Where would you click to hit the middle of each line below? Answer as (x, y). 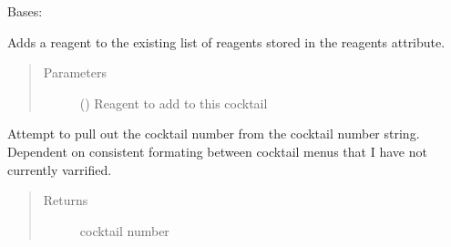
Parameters (75, 72)
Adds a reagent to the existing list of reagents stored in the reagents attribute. (226, 41)
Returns (66, 200)
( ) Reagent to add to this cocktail (174, 103)
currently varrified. (60, 169)
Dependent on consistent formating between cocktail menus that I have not (217, 151)
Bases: (25, 11)
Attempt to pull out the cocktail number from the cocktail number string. (214, 134)
